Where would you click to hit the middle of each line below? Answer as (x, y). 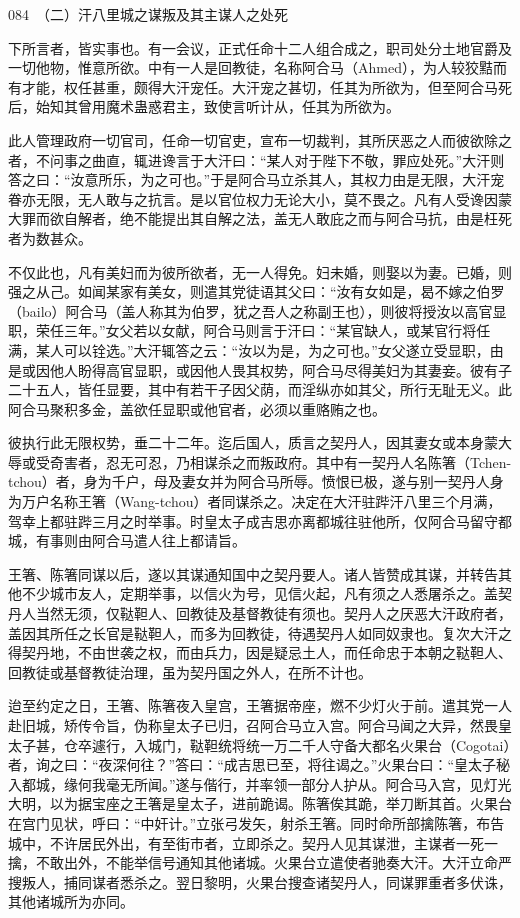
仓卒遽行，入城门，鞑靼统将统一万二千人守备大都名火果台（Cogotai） (287, 744)
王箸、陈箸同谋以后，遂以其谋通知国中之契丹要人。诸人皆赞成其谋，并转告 (253, 573)
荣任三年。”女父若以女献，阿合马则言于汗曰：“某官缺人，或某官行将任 (263, 330)
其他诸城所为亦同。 (71, 901)
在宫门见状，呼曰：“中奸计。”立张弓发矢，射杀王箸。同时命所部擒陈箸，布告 (256, 822)
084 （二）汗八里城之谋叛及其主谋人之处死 (148, 14)
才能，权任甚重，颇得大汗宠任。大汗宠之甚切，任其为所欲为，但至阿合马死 (266, 86)
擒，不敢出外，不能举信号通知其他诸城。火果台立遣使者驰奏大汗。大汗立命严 (260, 862)
